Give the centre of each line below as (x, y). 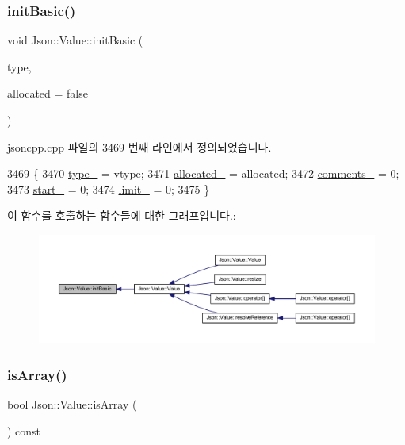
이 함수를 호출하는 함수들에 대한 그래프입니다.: (122, 215)
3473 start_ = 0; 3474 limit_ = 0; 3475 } (109, 188)
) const (24, 430)
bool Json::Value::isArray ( (72, 404)
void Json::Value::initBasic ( (75, 40)
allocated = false (48, 93)
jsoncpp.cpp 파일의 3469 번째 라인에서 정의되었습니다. (139, 146)
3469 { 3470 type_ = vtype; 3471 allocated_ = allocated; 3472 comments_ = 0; (203, 173)
